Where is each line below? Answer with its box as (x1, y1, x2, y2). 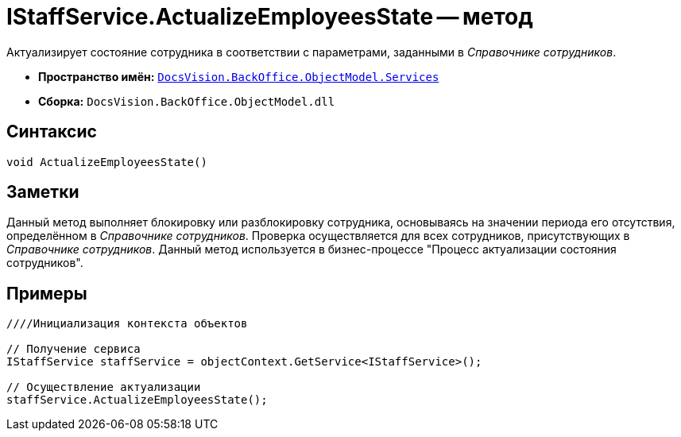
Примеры (6, 283, 87, 304)
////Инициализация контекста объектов (6, 317, 248, 331)
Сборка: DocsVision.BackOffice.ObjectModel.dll (38, 94, 335, 108)
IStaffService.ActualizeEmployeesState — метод (6, 3, 533, 30)
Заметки (6, 182, 79, 203)
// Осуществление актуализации (6, 381, 201, 394)
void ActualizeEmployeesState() (6, 155, 207, 168)
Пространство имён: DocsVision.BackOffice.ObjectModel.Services (38, 69, 439, 83)
